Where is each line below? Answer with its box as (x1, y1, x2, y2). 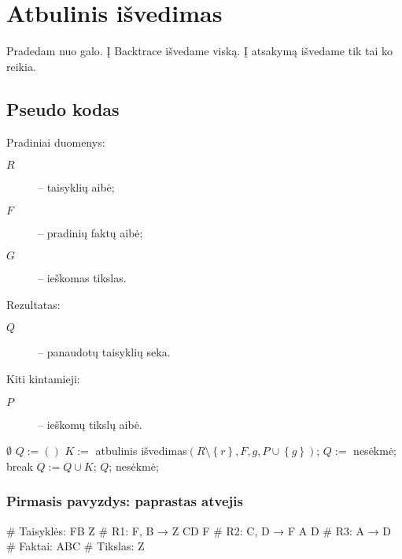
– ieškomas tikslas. (38, 270, 127, 286)
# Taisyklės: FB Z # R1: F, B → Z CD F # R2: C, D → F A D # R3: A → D (6, 522, 392, 539)
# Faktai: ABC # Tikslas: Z (6, 538, 145, 554)
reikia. (6, 58, 36, 74)
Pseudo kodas (6, 96, 120, 121)
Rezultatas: (6, 296, 61, 312)
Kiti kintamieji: (6, 371, 80, 387)
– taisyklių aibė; (38, 179, 115, 196)
